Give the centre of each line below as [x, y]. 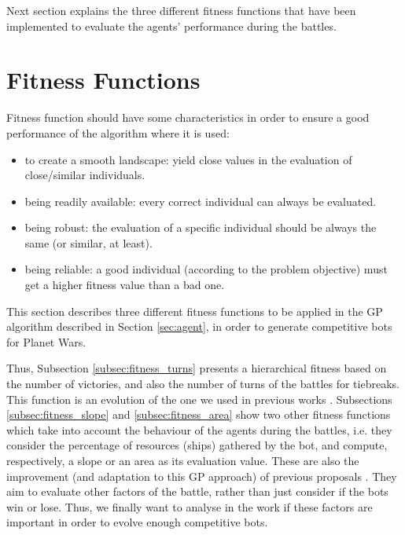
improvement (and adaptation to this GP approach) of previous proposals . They [202, 476]
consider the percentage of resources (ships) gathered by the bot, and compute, [197, 445]
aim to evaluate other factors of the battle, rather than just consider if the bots [197, 491]
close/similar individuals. [85, 175]
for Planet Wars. [46, 341]
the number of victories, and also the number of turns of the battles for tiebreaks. [203, 384]
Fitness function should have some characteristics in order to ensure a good [188, 117]
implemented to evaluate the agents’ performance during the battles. [171, 26]
